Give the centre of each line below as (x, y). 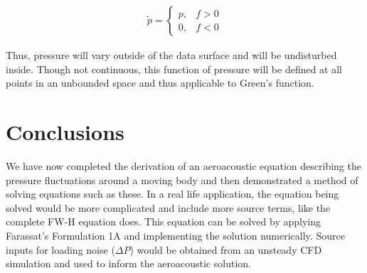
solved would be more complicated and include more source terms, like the (168, 207)
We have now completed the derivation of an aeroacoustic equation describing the (183, 165)
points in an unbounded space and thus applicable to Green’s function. (160, 83)
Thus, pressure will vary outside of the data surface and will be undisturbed (171, 55)
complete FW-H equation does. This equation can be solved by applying (163, 221)
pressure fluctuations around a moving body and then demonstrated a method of (182, 180)
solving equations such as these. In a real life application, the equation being (172, 194)
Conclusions (65, 132)
